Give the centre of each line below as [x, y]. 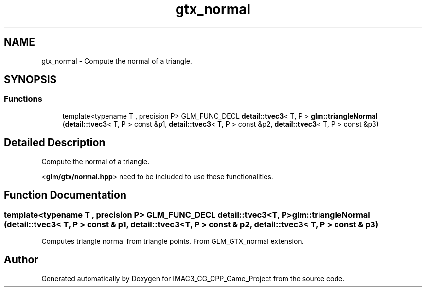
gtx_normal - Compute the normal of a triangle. [117, 61]
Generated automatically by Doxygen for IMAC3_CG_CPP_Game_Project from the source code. [193, 278]
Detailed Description [55, 143]
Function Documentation [65, 195]
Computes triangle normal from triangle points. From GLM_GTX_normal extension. [173, 241]
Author [21, 260]
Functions [23, 99]
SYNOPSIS [30, 80]
